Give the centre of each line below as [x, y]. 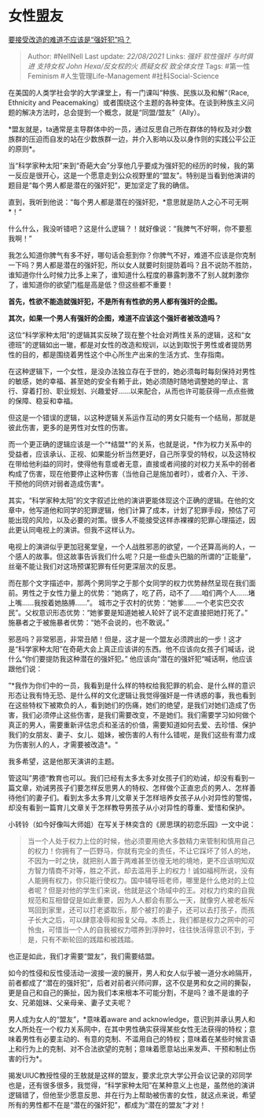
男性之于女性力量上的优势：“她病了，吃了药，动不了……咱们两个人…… [135, 592]
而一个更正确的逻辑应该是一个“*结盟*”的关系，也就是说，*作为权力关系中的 [130, 444]
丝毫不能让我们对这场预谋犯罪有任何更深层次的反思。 [94, 566]
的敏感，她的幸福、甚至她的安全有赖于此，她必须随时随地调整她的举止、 [125, 381]
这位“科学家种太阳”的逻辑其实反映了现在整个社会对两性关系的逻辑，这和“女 [130, 335]
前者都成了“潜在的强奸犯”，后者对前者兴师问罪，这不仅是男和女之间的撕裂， [132, 982]
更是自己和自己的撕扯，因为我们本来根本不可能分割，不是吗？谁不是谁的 [125, 993]
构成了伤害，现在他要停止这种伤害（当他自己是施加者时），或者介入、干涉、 [130, 473]
